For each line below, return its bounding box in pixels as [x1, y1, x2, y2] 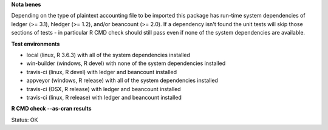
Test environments [11, 40, 60, 47]
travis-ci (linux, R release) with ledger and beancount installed [26, 94, 182, 101]
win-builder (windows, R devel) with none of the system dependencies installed [26, 60, 226, 67]
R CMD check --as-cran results [11, 105, 92, 112]
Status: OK [11, 116, 38, 123]
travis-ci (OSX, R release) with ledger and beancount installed [26, 85, 182, 92]
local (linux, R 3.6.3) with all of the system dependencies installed [26, 51, 191, 58]
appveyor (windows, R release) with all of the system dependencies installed [26, 77, 219, 84]
